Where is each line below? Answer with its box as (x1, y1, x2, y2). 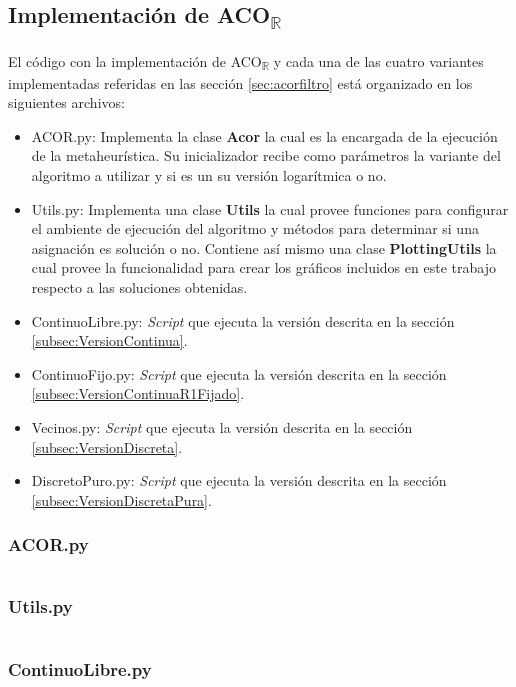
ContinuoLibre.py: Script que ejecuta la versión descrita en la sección (31, 310, 455, 331)
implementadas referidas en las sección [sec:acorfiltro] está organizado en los (8, 72, 473, 93)
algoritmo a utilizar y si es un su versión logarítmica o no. (31, 165, 387, 185)
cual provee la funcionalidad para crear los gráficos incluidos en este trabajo (31, 257, 496, 278)
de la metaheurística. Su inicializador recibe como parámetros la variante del (31, 145, 501, 166)
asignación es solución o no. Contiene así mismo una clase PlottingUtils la (31, 237, 497, 258)
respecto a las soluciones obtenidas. (31, 276, 248, 297)
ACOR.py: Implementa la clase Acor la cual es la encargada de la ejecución (31, 125, 498, 146)
